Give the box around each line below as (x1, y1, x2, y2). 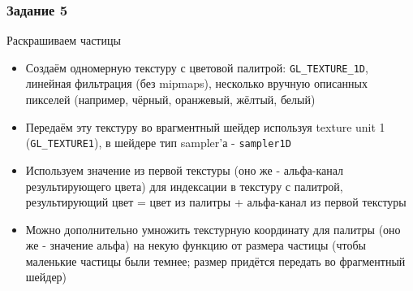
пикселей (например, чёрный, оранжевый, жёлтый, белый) (25, 91, 316, 108)
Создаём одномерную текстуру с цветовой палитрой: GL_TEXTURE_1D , (25, 59, 368, 76)
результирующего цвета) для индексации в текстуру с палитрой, (25, 177, 343, 194)
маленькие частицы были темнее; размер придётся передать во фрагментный (25, 252, 406, 269)
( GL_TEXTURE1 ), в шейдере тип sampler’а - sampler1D (25, 134, 291, 151)
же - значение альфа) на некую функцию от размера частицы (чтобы (25, 237, 366, 254)
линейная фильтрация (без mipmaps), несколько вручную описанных (25, 75, 368, 92)
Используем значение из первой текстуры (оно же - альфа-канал (25, 161, 344, 178)
